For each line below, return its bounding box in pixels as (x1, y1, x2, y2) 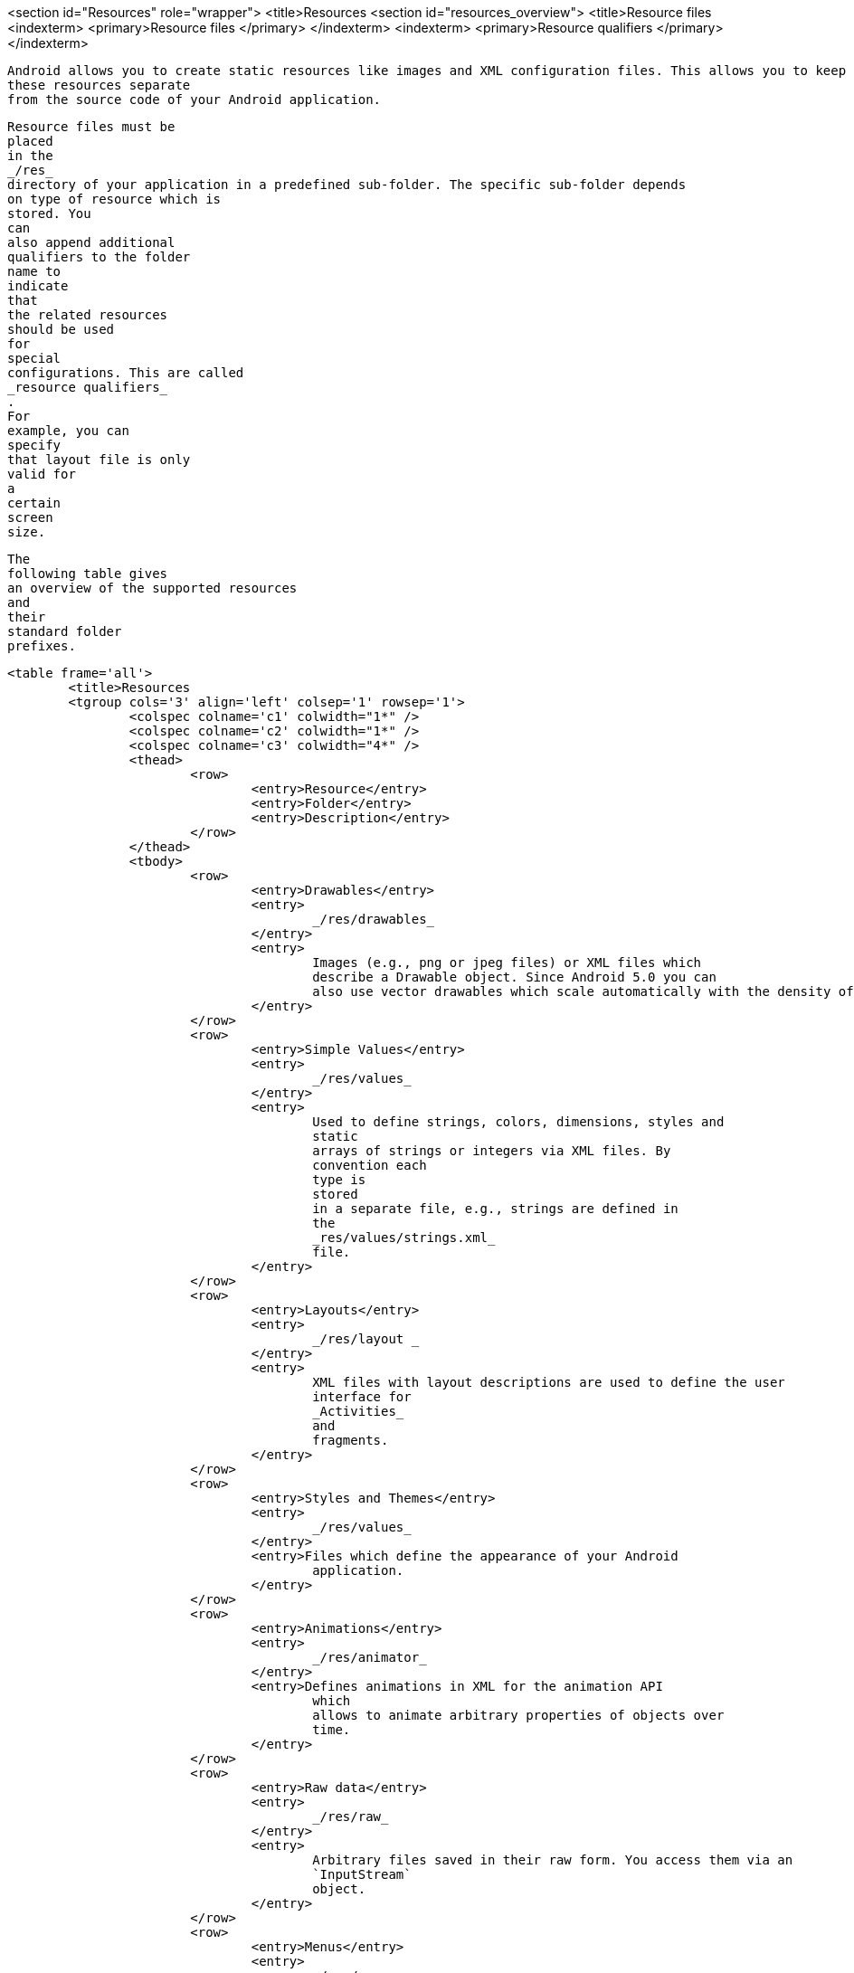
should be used (7, 322, 115, 337)
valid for (7, 467, 76, 481)
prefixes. (7, 639, 76, 653)
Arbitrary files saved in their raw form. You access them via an (312, 1853, 793, 1867)
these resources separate (7, 78, 191, 92)
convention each (312, 1158, 427, 1172)
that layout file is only (7, 452, 191, 467)
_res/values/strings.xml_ (312, 1230, 496, 1245)
